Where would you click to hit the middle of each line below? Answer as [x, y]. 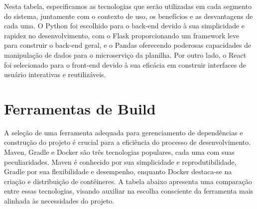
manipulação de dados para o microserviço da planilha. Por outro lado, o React [125, 54]
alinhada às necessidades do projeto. [59, 201]
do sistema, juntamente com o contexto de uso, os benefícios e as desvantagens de [128, 16]
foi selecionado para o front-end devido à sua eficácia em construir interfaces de [125, 64]
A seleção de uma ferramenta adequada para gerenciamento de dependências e [124, 132]
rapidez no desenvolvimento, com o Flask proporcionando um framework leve [122, 35]
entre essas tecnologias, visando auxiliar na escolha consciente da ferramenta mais [129, 191]
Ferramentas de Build [80, 108]
